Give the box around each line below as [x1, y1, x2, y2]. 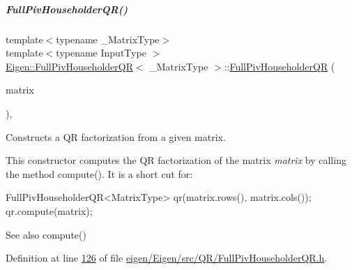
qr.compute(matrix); [6, 203, 93, 218]
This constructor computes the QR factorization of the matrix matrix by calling [6, 153, 346, 167]
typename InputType [56, 45, 146, 60]
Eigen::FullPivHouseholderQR [6, 59, 133, 73]
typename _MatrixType [56, 31, 160, 46]
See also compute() [6, 227, 86, 241]
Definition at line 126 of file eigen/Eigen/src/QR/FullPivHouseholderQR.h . [6, 250, 328, 265]
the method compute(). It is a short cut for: [6, 166, 193, 181]
